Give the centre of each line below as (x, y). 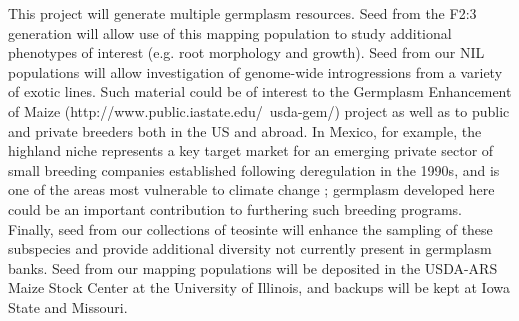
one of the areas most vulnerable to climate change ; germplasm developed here (251, 189)
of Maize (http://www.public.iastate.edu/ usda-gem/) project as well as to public (259, 110)
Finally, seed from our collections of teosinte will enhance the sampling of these (250, 228)
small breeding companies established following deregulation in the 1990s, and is (254, 169)
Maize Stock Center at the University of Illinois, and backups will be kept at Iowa (259, 287)
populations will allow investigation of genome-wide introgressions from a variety (255, 71)
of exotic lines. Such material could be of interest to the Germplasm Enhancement (260, 91)
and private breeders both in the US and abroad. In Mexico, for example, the (245, 130)
